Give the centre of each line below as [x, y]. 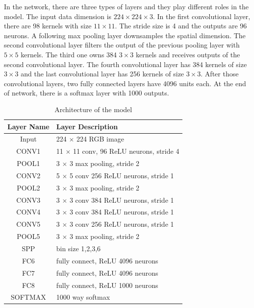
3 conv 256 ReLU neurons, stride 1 [122, 224]
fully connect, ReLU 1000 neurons [107, 285]
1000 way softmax [83, 297]
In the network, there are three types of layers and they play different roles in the [127, 6]
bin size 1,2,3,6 [78, 248]
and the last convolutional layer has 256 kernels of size [102, 74]
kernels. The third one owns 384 [69, 54]
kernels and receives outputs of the [188, 54]
